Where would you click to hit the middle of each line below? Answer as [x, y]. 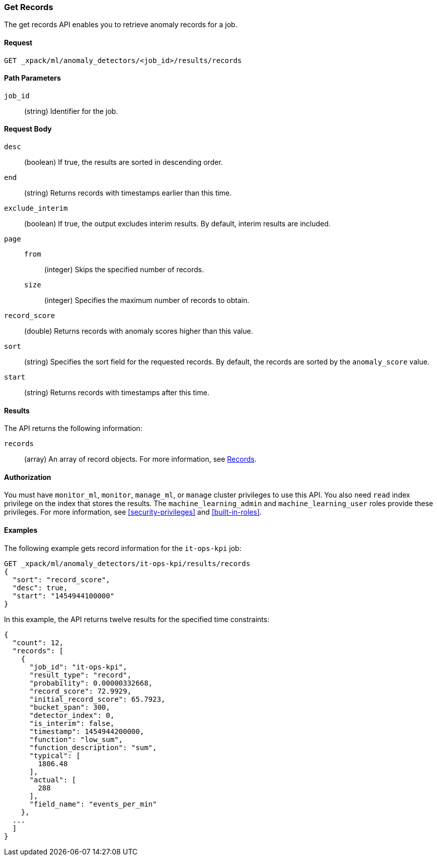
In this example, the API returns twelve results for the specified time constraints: [137, 619]
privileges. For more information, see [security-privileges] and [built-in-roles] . [133, 512]
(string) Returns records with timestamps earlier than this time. [128, 193]
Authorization [28, 477]
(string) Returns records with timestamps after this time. [117, 393]
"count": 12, [38, 642]
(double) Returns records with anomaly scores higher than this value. [139, 331]
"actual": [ [53, 780]
